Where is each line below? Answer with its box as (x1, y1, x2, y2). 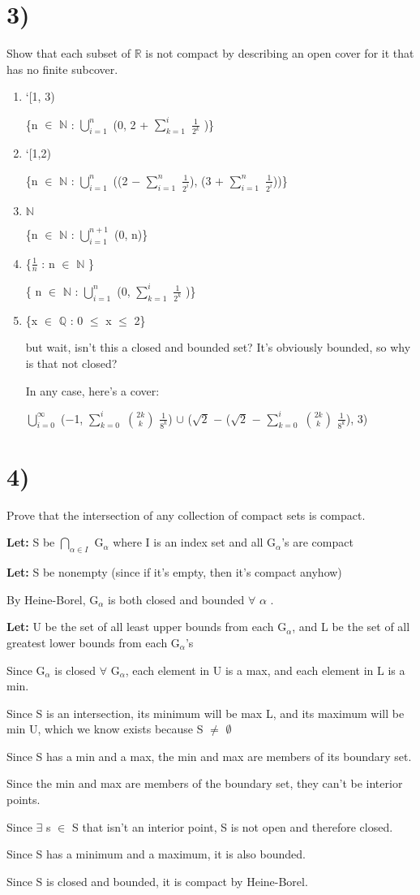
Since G (6, 661, 45, 678)
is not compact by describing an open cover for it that (145, 45, 414, 62)
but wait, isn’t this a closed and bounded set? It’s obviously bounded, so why (25, 339, 411, 356)
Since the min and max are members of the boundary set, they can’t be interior (6, 775, 403, 792)
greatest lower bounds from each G (6, 633, 180, 651)
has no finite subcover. (6, 60, 118, 77)
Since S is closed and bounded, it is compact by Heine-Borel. (6, 872, 308, 889)
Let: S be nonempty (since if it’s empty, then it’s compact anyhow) (6, 564, 342, 581)
